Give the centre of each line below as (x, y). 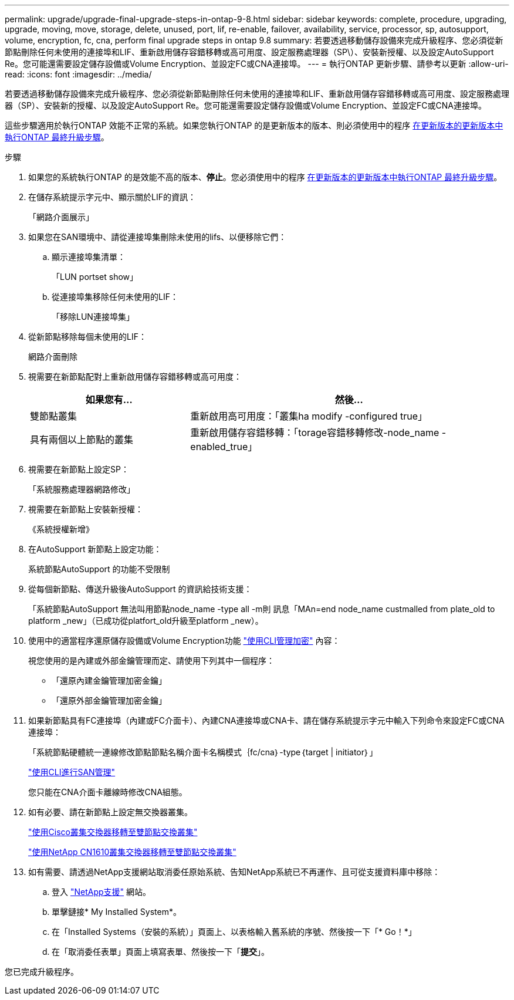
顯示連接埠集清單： (89, 257)
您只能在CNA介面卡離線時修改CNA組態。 (108, 792)
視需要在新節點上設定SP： (79, 469)
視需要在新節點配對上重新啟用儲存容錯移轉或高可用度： (135, 376)
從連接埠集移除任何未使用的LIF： (115, 297)
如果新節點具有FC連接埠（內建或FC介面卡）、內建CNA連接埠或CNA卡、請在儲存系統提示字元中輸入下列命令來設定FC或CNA (266, 720)
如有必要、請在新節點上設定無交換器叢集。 (110, 812)
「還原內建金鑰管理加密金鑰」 (109, 680)
